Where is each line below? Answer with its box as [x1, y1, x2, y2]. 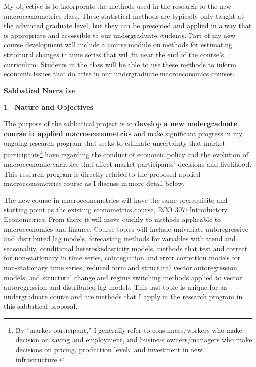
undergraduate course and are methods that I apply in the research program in [4, 291, 243, 301]
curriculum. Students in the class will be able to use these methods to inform [4, 59, 236, 69]
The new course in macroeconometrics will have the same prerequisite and [4, 194, 228, 205]
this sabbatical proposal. [4, 301, 78, 311]
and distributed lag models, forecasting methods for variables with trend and [4, 233, 236, 244]
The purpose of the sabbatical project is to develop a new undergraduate [4, 118, 238, 128]
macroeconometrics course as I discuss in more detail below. [4, 178, 185, 188]
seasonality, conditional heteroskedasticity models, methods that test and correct [4, 243, 248, 253]
